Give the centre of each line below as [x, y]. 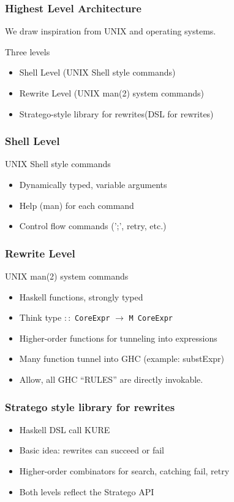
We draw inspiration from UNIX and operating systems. [111, 31]
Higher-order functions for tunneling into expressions [118, 338]
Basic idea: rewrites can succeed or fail [92, 450]
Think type [40, 317]
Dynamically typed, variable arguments [93, 184]
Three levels [28, 51]
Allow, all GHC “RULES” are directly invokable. [111, 379]
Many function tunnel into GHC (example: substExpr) [122, 359]
